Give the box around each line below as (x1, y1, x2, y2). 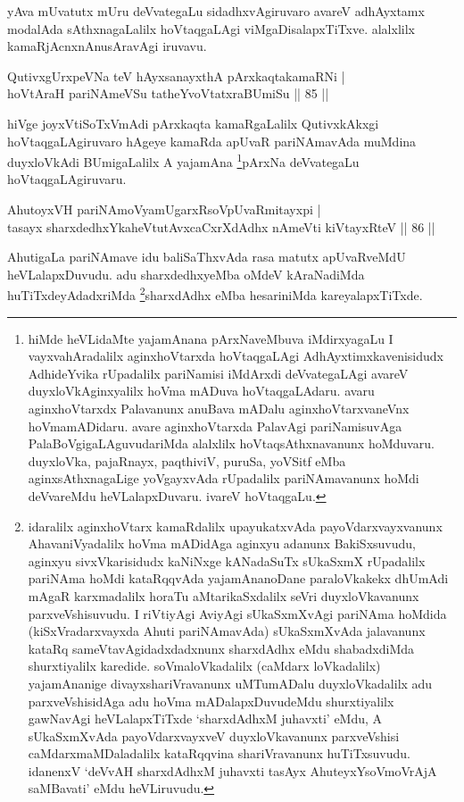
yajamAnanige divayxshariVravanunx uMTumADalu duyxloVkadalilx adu (28, 673, 433, 692)
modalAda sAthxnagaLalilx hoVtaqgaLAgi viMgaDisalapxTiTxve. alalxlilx (7, 19, 415, 38)
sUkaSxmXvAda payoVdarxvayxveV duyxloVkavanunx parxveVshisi (28, 726, 400, 745)
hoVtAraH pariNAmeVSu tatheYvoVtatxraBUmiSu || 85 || (7, 84, 329, 103)
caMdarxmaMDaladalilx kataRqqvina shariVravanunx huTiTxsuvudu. (28, 744, 410, 763)
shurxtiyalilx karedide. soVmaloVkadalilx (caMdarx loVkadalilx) (28, 656, 381, 675)
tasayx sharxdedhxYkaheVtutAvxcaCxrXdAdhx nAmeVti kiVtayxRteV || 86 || (7, 217, 435, 236)
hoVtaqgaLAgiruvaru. (7, 170, 127, 188)
